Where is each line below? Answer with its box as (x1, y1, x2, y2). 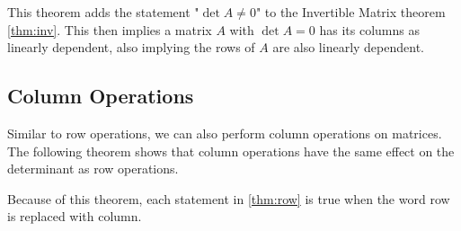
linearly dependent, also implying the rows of (7, 38, 255, 57)
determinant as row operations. (7, 159, 179, 178)
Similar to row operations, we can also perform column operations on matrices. (7, 123, 442, 142)
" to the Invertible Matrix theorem (255, 3, 446, 21)
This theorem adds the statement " (7, 3, 199, 21)
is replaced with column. (7, 207, 142, 226)
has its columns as (319, 20, 420, 39)
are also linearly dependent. (272, 38, 424, 57)
